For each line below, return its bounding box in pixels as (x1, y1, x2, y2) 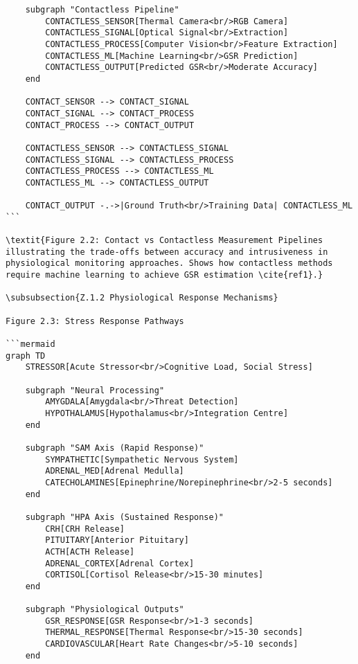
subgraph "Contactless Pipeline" (25, 5, 179, 15)
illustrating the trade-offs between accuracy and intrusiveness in (6, 246, 328, 257)
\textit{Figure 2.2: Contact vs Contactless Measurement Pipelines (6, 235, 323, 246)
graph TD (6, 350, 46, 361)
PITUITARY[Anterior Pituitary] (45, 535, 189, 546)
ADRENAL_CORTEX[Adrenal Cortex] (45, 558, 195, 568)
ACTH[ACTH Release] (45, 546, 135, 557)
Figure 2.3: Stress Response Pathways (6, 316, 184, 326)
